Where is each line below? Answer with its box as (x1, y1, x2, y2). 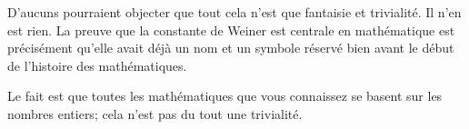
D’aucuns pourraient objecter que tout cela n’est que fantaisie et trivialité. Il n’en (7, 3, 462, 21)
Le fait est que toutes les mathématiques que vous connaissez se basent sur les (7, 86, 443, 105)
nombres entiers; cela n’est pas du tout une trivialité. (7, 104, 303, 123)
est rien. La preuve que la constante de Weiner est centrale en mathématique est (7, 20, 455, 39)
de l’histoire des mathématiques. (7, 55, 187, 74)
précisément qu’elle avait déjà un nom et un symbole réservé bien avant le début (7, 38, 454, 57)
